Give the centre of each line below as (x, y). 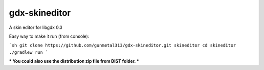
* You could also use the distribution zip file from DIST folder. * (74, 61)
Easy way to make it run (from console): (49, 36)
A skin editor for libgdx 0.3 (36, 27)
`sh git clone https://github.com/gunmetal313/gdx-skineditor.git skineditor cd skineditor (122, 46)
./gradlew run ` (29, 52)
